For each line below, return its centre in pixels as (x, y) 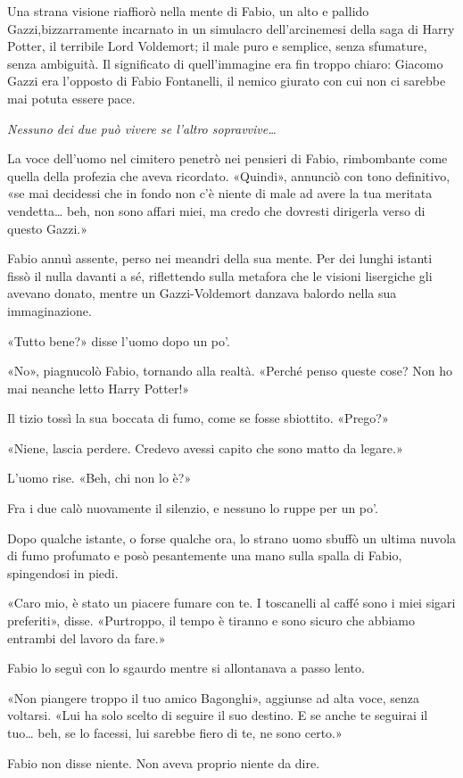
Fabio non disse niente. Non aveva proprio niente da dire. (164, 762)
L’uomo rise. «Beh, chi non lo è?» (99, 478)
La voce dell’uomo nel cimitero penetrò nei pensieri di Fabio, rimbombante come (227, 158)
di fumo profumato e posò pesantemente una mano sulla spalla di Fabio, (205, 555)
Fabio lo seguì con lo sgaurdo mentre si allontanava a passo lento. (186, 668)
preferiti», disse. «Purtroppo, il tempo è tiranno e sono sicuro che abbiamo (211, 621)
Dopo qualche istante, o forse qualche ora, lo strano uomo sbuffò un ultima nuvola (232, 538)
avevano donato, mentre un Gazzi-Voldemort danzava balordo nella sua (202, 293)
